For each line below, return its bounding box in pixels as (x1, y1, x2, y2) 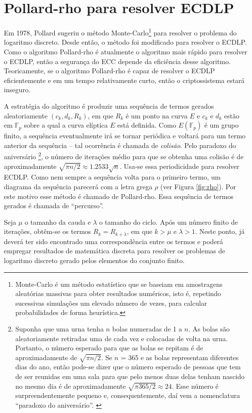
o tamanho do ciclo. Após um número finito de (99, 216, 238, 227)
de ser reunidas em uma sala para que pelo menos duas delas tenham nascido (15, 371, 245, 381)
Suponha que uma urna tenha (15, 323, 104, 333)
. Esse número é (172, 380, 219, 391)
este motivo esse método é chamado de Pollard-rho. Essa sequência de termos (4, 191, 234, 201)
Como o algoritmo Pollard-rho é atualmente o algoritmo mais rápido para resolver (4, 46, 248, 56)
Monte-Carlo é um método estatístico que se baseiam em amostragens (15, 279, 223, 289)
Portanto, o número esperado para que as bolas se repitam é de (15, 343, 204, 353)
